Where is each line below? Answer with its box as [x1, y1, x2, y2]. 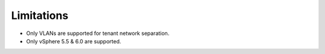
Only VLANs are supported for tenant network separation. [26, 30, 170, 37]
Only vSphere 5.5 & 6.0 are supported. [26, 37, 122, 45]
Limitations [11, 9, 69, 22]
